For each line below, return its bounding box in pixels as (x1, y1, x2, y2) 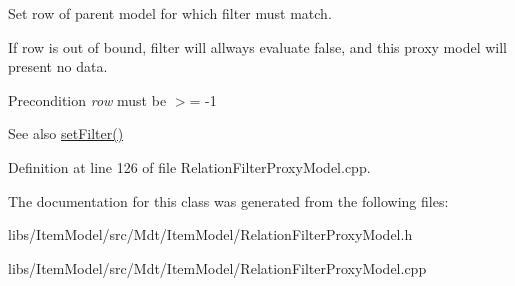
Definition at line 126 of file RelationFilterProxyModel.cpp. (8, 156, 371, 177)
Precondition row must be (8, 89, 167, 110)
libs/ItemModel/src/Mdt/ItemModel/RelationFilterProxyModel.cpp (8, 257, 427, 278)
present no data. (8, 56, 108, 77)
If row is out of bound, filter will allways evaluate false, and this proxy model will (8, 36, 507, 57)
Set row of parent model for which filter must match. (8, 3, 332, 23)
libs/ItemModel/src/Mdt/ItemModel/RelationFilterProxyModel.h (8, 224, 413, 245)
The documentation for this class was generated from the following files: (8, 190, 449, 211)
